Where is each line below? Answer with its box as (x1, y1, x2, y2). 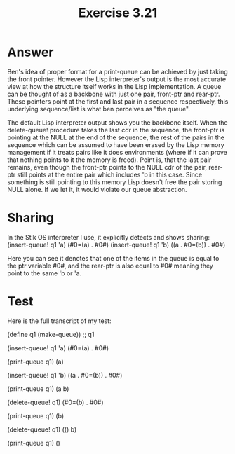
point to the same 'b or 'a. (7, 268, 82, 277)
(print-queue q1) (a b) (7, 384, 69, 393)
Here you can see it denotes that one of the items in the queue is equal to (7, 254, 220, 262)
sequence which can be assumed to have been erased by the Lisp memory (7, 140, 224, 149)
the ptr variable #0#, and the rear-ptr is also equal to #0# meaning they (7, 261, 214, 270)
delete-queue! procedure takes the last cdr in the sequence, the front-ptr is (7, 125, 225, 134)
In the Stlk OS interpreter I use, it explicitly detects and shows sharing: (7, 233, 210, 241)
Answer (7, 44, 54, 60)
